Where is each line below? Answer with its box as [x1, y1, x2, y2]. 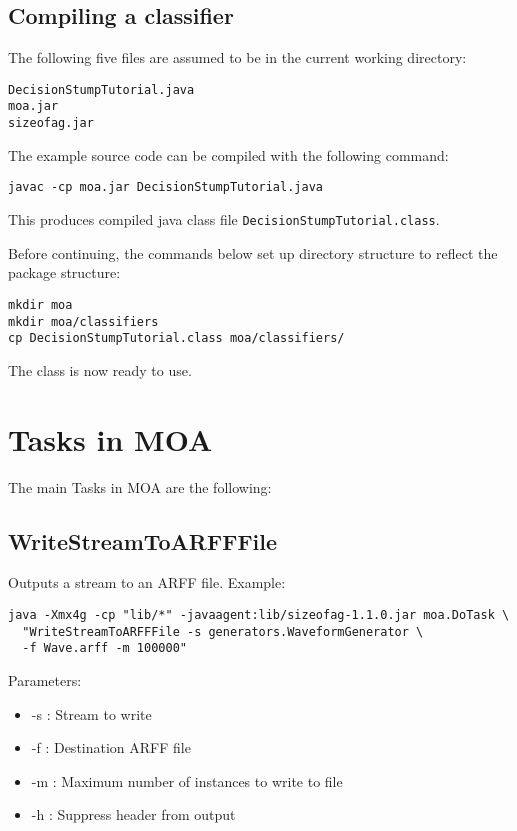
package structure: [8, 262, 121, 283]
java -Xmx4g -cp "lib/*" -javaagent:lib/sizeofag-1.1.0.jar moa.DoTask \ [8, 607, 510, 622]
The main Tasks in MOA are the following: [8, 476, 272, 497]
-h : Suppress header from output [31, 804, 236, 825]
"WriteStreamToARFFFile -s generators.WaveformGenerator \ [22, 624, 424, 639]
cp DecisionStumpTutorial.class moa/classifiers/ [8, 331, 345, 346]
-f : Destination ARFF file [31, 737, 191, 758]
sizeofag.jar [8, 116, 94, 131]
